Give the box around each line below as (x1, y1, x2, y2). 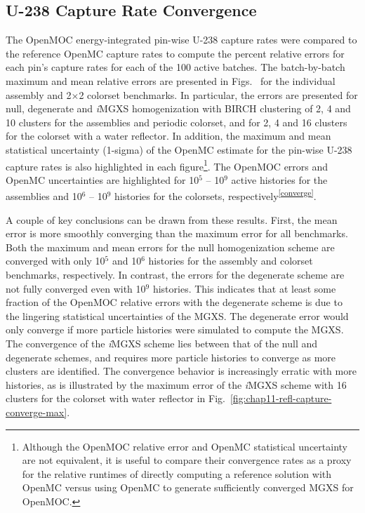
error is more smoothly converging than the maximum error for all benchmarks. (6, 226, 348, 241)
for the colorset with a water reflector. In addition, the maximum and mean (6, 128, 331, 143)
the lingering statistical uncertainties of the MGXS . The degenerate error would (6, 308, 349, 323)
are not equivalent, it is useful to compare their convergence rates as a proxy (22, 453, 352, 467)
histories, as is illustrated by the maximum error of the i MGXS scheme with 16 (6, 377, 347, 392)
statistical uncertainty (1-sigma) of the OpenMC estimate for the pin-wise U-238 (6, 142, 352, 156)
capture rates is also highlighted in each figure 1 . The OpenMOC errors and (6, 156, 328, 173)
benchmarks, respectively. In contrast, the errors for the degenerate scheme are (6, 267, 345, 282)
